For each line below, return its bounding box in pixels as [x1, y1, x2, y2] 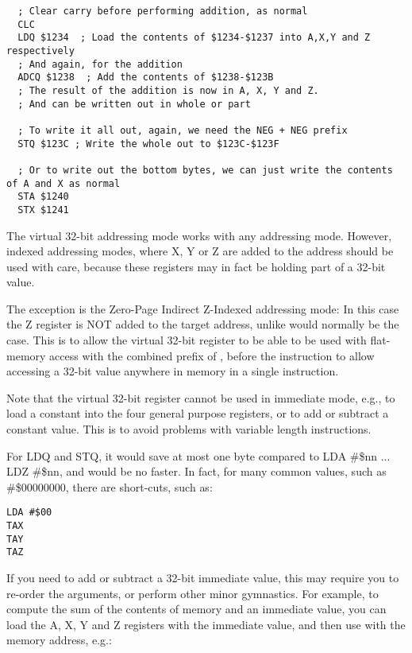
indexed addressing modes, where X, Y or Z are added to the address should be [6, 243, 394, 259]
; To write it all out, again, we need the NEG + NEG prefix [17, 124, 348, 136]
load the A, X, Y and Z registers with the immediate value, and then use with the [6, 616, 406, 632]
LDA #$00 [6, 507, 52, 519]
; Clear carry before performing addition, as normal [17, 6, 308, 17]
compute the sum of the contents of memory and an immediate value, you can [6, 601, 387, 617]
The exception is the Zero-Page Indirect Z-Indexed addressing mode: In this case [6, 300, 399, 317]
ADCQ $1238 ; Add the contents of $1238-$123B [17, 72, 274, 84]
